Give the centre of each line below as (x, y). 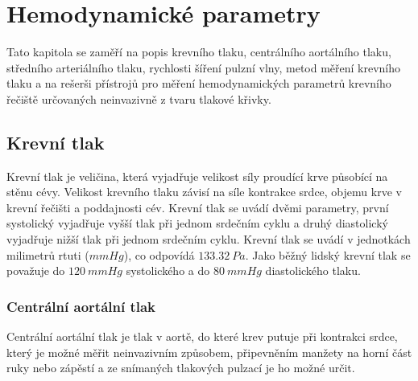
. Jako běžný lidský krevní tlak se (328, 254)
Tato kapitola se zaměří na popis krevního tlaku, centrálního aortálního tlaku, (199, 52)
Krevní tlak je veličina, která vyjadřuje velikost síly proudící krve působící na (197, 176)
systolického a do (168, 270)
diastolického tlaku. (313, 270)
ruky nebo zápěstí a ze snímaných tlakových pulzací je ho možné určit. (181, 368)
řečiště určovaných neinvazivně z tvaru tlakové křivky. (139, 98)
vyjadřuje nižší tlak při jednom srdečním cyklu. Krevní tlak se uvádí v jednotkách (209, 239)
